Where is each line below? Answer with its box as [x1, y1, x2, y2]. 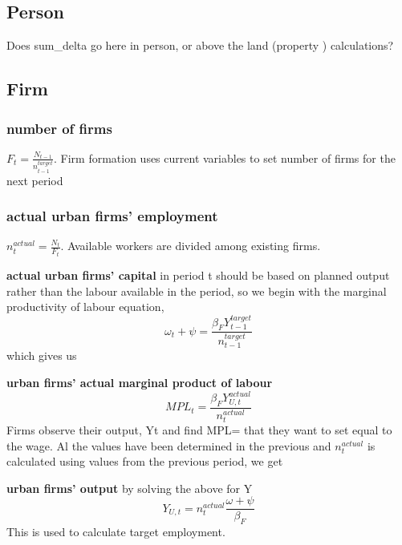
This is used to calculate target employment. [6, 523, 225, 540]
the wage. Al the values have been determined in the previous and [6, 437, 331, 454]
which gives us [6, 347, 77, 364]
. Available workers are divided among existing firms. [60, 237, 321, 254]
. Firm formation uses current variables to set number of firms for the [53, 149, 396, 166]
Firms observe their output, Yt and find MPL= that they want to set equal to [6, 422, 392, 438]
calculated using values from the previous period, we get [6, 453, 283, 470]
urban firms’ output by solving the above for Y [6, 479, 253, 496]
